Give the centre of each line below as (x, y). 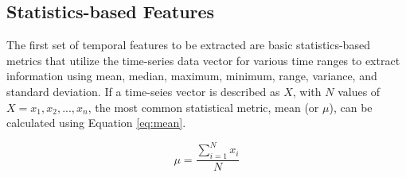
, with (307, 91)
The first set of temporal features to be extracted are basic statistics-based (188, 45)
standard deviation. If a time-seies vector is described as (143, 91)
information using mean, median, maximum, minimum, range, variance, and (192, 76)
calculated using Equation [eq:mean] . (96, 123)
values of (359, 91)
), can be (351, 107)
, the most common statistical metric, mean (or (203, 107)
